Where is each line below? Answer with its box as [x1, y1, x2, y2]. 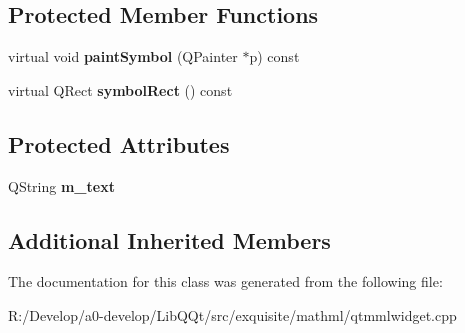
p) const [249, 46, 300, 67]
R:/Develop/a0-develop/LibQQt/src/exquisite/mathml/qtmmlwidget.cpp [8, 304, 457, 325]
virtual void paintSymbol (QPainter [8, 46, 238, 67]
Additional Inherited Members [8, 224, 331, 255]
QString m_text [8, 175, 115, 196]
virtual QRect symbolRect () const [8, 79, 233, 100]
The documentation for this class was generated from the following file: [8, 271, 443, 292]
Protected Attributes [8, 128, 230, 159]
